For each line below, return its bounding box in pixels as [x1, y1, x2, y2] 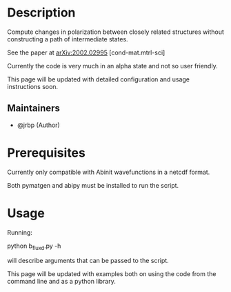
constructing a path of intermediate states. [7, 35, 129, 43]
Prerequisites [7, 145, 86, 160]
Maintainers [7, 102, 61, 115]
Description [7, 5, 76, 21]
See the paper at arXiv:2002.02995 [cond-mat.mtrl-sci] [7, 48, 165, 57]
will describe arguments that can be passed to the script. [7, 257, 169, 265]
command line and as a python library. [7, 278, 116, 286]
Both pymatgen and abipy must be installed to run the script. [7, 181, 179, 189]
